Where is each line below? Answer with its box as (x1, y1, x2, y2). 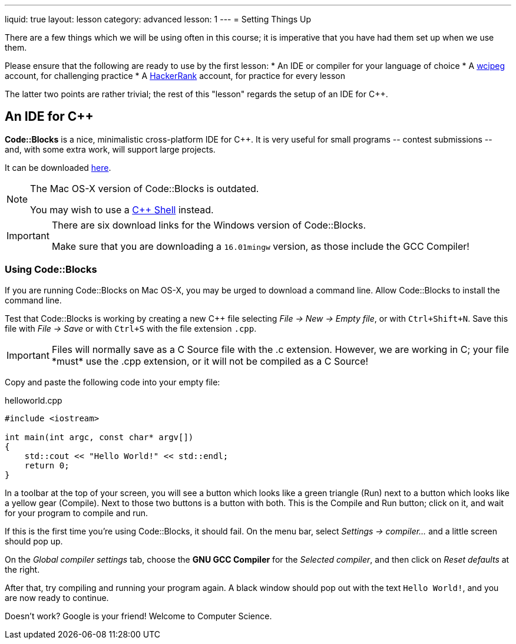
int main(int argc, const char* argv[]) (5, 432, 194, 442)
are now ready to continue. (5, 592, 109, 603)
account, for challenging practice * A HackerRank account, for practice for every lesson (5, 71, 345, 81)
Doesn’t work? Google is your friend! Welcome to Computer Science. (5, 610, 272, 621)
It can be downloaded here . (5, 162, 111, 173)
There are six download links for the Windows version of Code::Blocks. (51, 219, 366, 231)
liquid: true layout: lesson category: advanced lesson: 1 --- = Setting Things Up (5, 14, 312, 24)
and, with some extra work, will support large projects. (5, 144, 216, 154)
